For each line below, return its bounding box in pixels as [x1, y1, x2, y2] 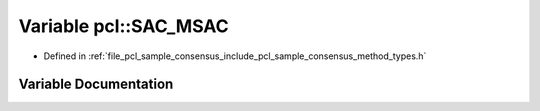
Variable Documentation [18, 76, 174, 93]
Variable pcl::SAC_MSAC [18, 15, 229, 37]
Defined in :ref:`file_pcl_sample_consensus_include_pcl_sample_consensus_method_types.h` [43, 50, 427, 62]
